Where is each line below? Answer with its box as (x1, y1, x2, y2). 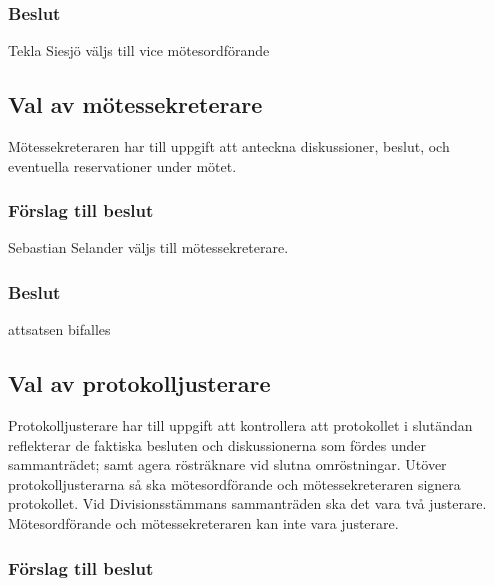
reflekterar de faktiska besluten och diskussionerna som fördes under (8, 434, 427, 455)
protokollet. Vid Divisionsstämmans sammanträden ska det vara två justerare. (8, 493, 487, 514)
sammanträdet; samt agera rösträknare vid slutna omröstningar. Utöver (8, 454, 447, 475)
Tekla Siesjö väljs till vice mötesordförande (8, 40, 270, 61)
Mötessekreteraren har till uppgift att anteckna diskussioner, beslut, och (8, 136, 450, 157)
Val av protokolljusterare (8, 368, 271, 399)
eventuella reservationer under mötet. (8, 155, 237, 176)
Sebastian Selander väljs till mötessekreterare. (8, 237, 289, 258)
